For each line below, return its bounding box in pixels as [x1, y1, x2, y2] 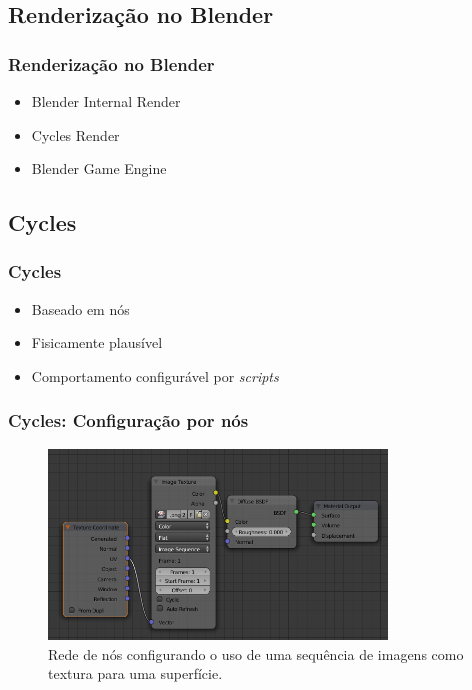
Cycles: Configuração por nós [8, 408, 249, 433]
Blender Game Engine [31, 158, 167, 179]
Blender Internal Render [31, 91, 181, 111]
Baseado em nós [31, 298, 130, 319]
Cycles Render [31, 124, 120, 145]
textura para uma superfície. [48, 663, 223, 684]
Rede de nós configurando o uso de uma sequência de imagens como [48, 643, 464, 664]
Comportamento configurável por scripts [31, 365, 279, 386]
